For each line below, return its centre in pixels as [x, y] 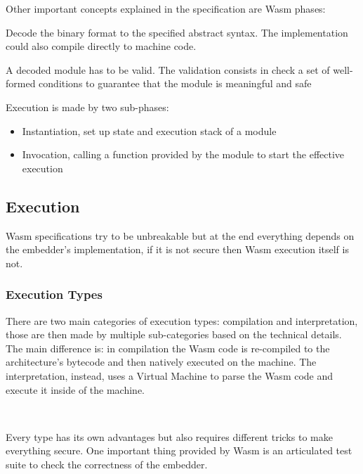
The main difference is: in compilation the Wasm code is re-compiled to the [168, 348]
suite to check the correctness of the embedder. [107, 464]
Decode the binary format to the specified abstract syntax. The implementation [177, 32]
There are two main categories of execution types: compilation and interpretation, [182, 320]
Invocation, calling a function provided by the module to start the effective [183, 154]
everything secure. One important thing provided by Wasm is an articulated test [179, 450]
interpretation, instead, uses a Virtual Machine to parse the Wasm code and [170, 375]
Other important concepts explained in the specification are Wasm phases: [166, 8]
